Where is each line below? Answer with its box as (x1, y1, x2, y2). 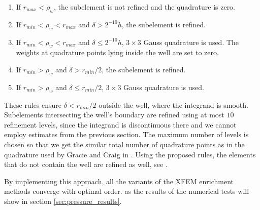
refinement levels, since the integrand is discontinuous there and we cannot (4, 119, 237, 130)
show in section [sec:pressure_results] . (4, 195, 122, 206)
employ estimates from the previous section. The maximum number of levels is (4, 129, 249, 140)
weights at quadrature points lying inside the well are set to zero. (16, 47, 219, 58)
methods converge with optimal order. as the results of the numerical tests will (4, 186, 249, 196)
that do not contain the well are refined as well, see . (4, 159, 168, 170)
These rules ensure (4, 99, 62, 110)
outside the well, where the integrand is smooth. (99, 99, 248, 110)
